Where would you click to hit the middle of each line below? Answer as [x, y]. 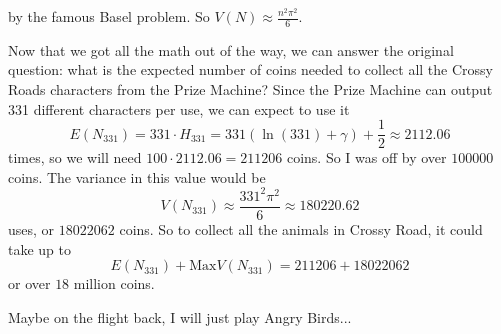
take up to [39, 248]
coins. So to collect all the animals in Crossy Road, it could [301, 229]
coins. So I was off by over [366, 157]
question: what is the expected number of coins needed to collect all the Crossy [250, 69]
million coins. [114, 283]
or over [29, 283]
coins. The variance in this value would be [137, 176]
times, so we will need [75, 157]
